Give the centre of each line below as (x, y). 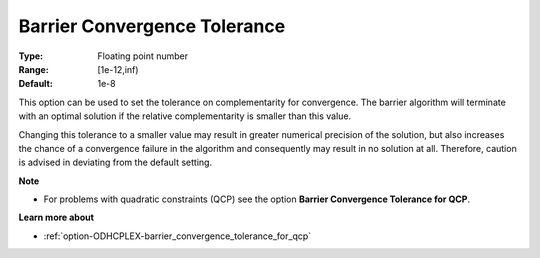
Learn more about (56, 217)
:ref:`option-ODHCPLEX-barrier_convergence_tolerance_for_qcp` (177, 236)
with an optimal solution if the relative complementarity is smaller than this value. (185, 116)
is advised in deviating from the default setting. (115, 162)
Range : (33, 69)
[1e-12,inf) (118, 69)
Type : (31, 56)
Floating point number (143, 56)
